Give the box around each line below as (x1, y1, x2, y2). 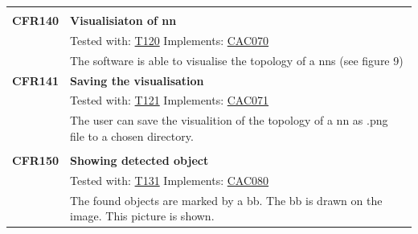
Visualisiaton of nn (70, 12, 177, 28)
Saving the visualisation (70, 72, 204, 88)
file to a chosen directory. (70, 127, 194, 144)
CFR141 (12, 72, 59, 88)
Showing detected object (70, 151, 209, 168)
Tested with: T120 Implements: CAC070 (70, 31, 269, 48)
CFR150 (12, 151, 59, 168)
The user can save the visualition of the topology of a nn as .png (70, 112, 388, 129)
